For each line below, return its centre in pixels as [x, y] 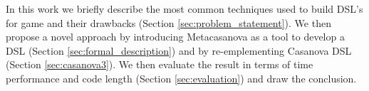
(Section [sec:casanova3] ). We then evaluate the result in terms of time [160, 64]
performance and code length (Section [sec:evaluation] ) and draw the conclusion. [181, 78]
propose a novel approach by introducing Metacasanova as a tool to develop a [175, 37]
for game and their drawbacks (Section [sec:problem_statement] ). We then [168, 22]
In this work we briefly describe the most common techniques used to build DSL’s [184, 9]
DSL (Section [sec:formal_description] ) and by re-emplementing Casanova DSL [179, 50]
